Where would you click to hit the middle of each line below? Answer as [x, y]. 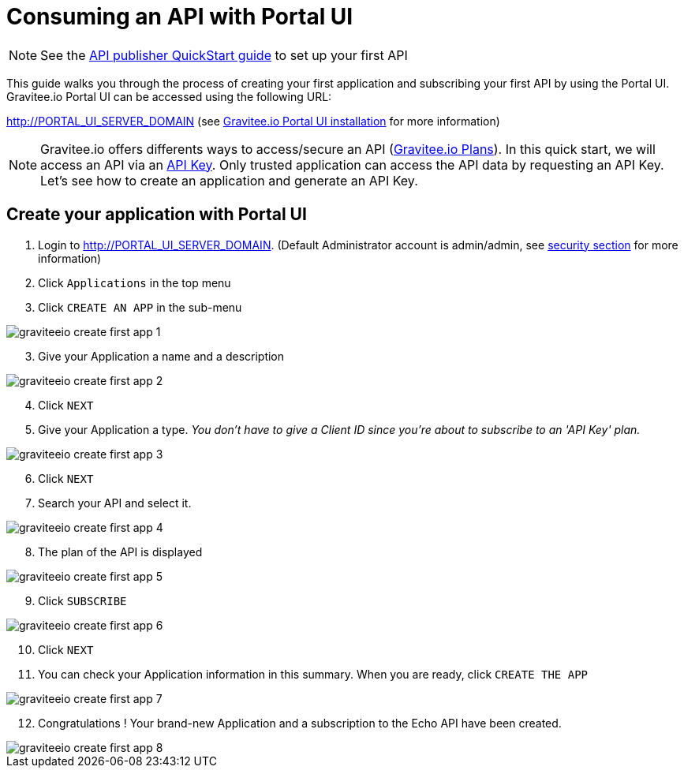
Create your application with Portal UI [157, 215]
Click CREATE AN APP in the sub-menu [140, 307]
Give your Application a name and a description [161, 356]
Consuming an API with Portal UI [180, 17]
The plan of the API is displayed [120, 552]
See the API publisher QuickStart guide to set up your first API [224, 55]
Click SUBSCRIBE [82, 600]
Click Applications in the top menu [135, 282]
